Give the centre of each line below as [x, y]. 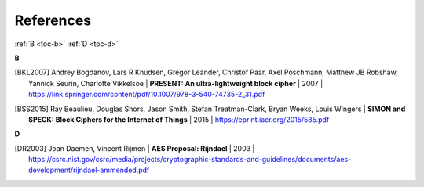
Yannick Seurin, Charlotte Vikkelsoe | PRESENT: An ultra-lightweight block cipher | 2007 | [176, 83]
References [53, 20]
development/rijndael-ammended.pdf [89, 170]
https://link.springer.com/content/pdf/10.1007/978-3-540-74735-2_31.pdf [147, 95]
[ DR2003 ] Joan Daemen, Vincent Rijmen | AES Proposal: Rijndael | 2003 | [135, 148]
